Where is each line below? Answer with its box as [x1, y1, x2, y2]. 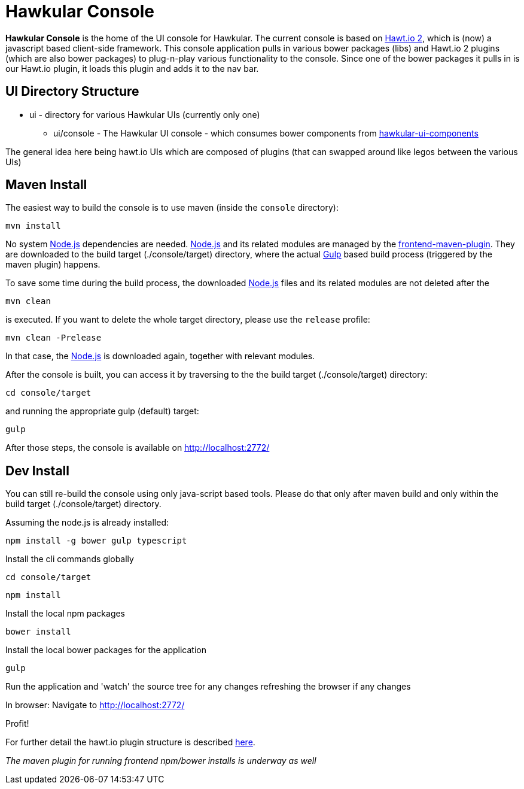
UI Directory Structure [5, 84, 139, 99]
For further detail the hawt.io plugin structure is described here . [5, 737, 255, 748]
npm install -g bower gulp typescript [5, 536, 187, 546]
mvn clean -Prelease [5, 333, 102, 343]
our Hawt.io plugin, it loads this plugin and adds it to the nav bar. [5, 63, 259, 74]
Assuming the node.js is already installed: [5, 517, 169, 528]
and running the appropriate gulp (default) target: [5, 406, 199, 417]
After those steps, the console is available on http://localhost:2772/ [5, 442, 270, 453]
